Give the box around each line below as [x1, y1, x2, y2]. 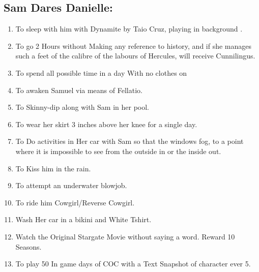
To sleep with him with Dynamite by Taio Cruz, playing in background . [15, 23, 243, 34]
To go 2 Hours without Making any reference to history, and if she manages [15, 40, 252, 51]
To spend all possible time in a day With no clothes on [15, 67, 187, 78]
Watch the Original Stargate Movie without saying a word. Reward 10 [15, 231, 235, 241]
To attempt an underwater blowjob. [15, 180, 127, 191]
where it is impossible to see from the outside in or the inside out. [15, 145, 221, 156]
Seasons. [15, 241, 42, 252]
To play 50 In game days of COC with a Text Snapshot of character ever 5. [15, 258, 251, 269]
